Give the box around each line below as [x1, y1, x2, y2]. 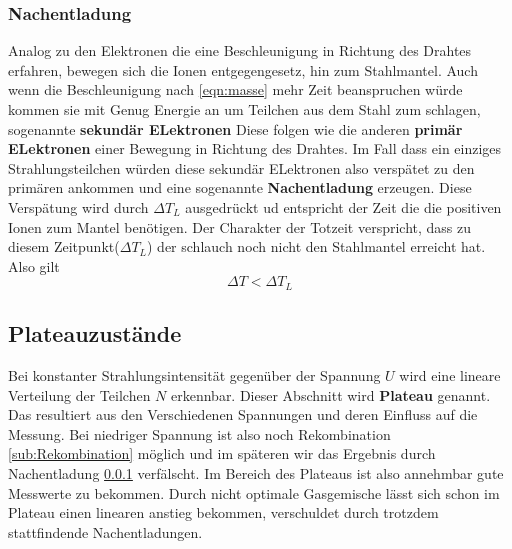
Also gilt [8, 255, 60, 276]
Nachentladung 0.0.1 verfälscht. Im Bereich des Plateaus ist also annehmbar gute [8, 462, 504, 483]
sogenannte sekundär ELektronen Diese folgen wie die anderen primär [8, 118, 463, 139]
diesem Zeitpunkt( [8, 236, 120, 257]
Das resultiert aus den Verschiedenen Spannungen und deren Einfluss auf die [8, 404, 478, 425]
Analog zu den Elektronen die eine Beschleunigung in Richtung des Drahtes [8, 40, 472, 61]
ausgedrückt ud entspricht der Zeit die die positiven [185, 196, 502, 217]
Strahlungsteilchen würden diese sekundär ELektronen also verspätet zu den [8, 157, 475, 178]
